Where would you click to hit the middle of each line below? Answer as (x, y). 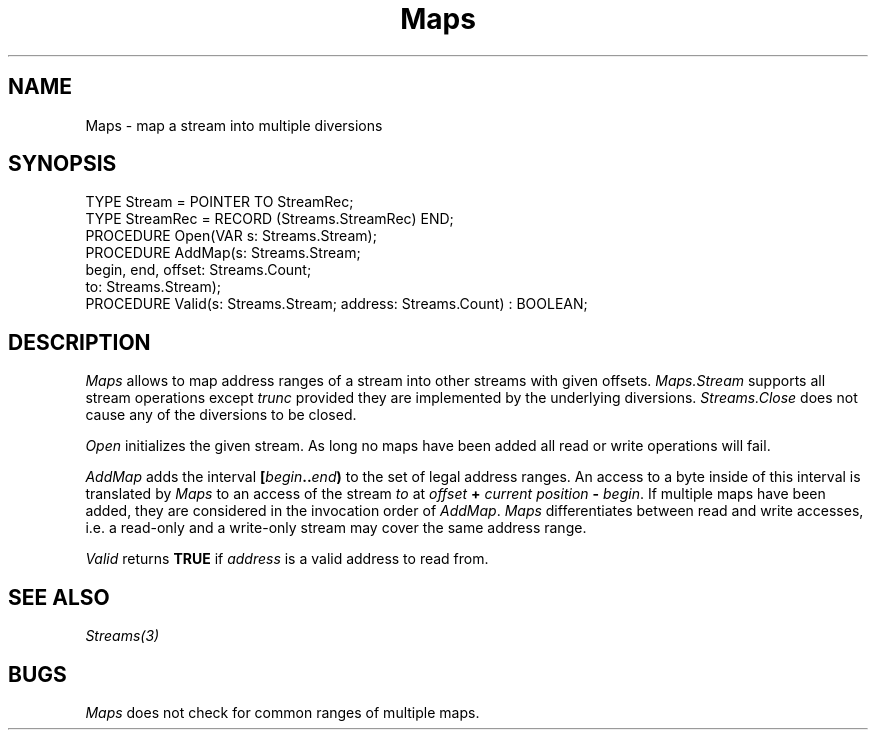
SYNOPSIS (62, 164)
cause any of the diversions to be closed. (221, 415)
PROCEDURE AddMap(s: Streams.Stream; (223, 253)
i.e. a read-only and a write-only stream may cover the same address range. (336, 528)
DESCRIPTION (79, 342)
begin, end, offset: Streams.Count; (198, 270)
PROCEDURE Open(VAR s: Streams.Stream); (231, 236)
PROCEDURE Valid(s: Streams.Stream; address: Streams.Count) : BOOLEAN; (336, 304)
